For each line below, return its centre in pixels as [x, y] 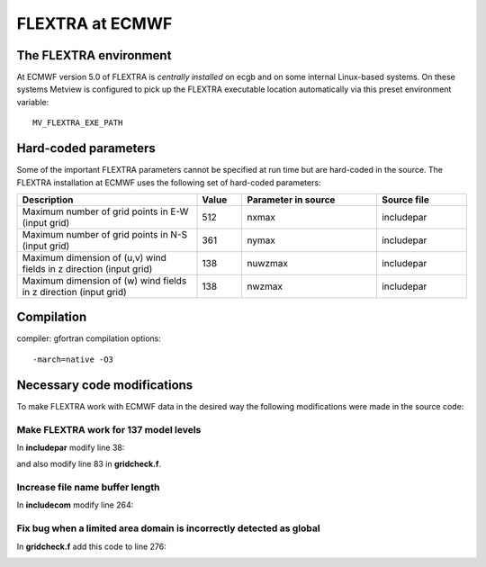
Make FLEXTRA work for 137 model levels [109, 429]
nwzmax [265, 286]
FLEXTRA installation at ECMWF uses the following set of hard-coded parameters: [169, 182]
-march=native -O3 [73, 359]
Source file [405, 200]
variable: [33, 102]
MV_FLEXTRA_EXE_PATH [78, 123]
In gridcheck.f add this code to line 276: [91, 546]
